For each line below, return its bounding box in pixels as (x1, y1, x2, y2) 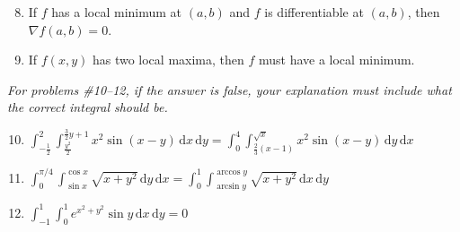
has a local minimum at (51, 3, 182, 21)
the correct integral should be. (7, 98, 168, 116)
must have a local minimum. (258, 50, 415, 69)
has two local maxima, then (92, 50, 244, 69)
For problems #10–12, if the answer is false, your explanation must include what (7, 80, 452, 99)
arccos (217, 168, 241, 177)
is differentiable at (264, 3, 364, 21)
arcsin (217, 182, 240, 192)
